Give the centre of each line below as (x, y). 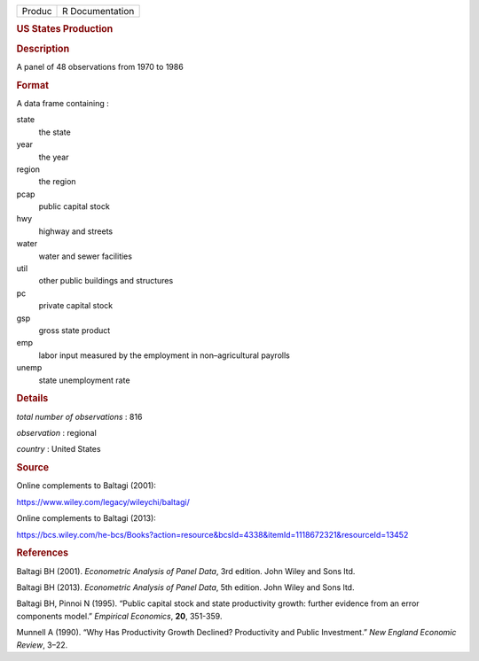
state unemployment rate (84, 380)
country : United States (59, 449)
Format (32, 85)
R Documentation (98, 11)
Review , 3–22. (42, 645)
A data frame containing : (63, 103)
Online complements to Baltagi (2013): (86, 518)
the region (57, 182)
